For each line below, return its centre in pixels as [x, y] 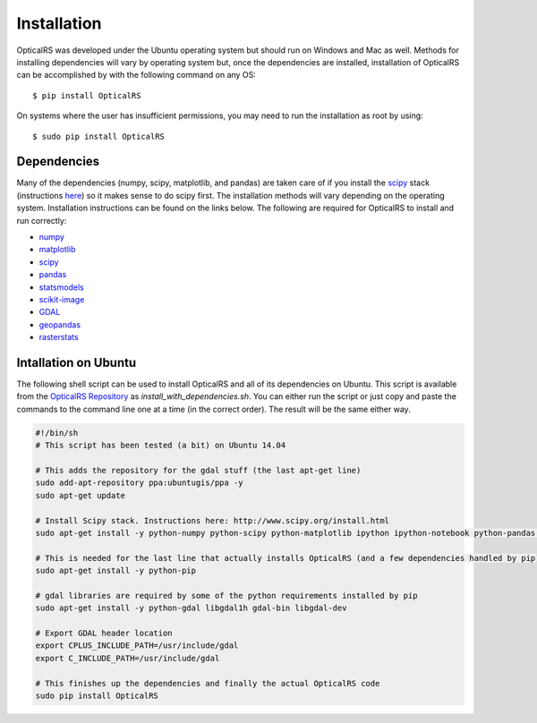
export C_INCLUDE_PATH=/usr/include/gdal [128, 658]
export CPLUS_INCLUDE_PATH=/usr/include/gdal [137, 646]
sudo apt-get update [80, 495]
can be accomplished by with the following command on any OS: [136, 75]
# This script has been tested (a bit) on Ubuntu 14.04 [161, 446]
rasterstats [59, 337]
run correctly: [42, 220]
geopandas [60, 324]
